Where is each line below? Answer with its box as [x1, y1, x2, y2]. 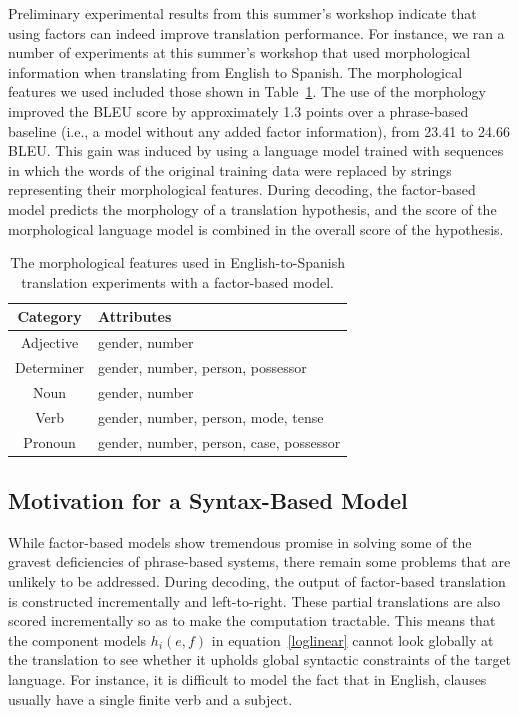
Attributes [98, 306, 172, 327]
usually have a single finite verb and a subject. [8, 688, 293, 709]
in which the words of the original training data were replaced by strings [8, 159, 452, 180]
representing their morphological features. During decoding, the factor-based [8, 179, 476, 200]
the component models [8, 629, 147, 650]
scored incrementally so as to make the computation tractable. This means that [8, 610, 496, 631]
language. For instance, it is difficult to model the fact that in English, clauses [8, 668, 487, 689]
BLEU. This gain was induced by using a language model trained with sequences [8, 140, 504, 161]
